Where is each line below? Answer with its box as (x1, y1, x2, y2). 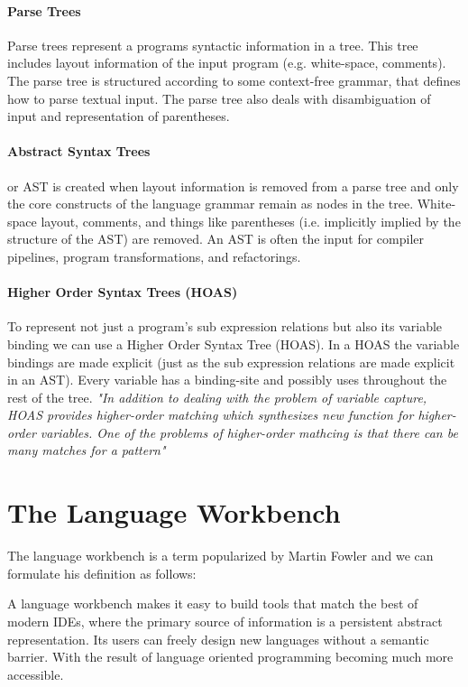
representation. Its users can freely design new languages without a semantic (7, 629, 429, 648)
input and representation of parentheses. (7, 107, 230, 125)
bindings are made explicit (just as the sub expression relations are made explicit (7, 352, 455, 371)
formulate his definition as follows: (7, 563, 197, 582)
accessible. (7, 664, 64, 683)
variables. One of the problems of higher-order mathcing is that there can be (40, 422, 458, 441)
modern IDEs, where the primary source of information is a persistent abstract (7, 611, 443, 630)
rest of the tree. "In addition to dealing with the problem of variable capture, (7, 387, 427, 406)
